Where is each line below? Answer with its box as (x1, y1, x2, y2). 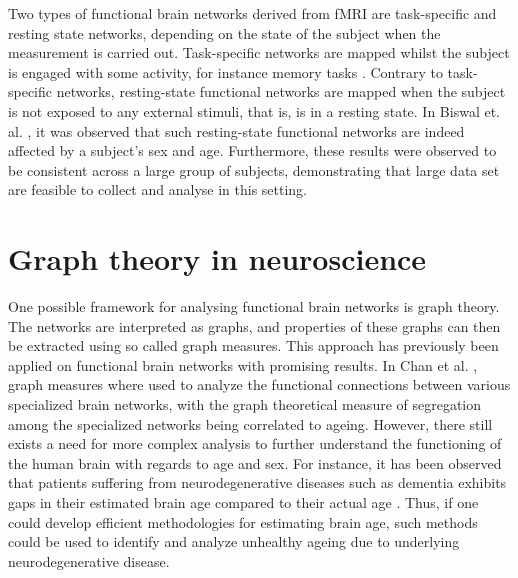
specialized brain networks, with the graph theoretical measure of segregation (8, 394, 482, 415)
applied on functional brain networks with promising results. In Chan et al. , (8, 354, 478, 375)
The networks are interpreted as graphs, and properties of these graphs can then (8, 315, 501, 336)
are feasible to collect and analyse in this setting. (8, 179, 307, 200)
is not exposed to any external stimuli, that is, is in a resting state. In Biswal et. (8, 100, 501, 121)
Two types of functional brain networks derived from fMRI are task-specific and (8, 3, 497, 23)
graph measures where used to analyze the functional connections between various (8, 374, 511, 395)
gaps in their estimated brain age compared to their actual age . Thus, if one (8, 492, 479, 512)
